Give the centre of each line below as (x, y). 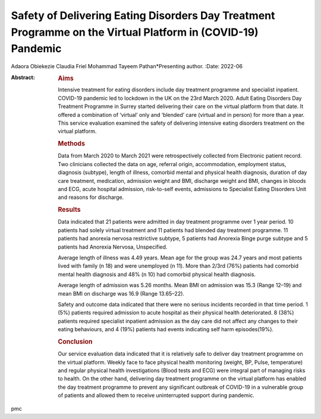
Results (69, 209)
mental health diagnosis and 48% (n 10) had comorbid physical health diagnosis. (157, 274)
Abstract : (23, 77)
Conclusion (75, 341)
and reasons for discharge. (91, 197)
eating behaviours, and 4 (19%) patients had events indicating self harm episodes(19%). (166, 329)
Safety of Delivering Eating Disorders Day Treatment (143, 15)
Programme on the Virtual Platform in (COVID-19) (135, 32)
